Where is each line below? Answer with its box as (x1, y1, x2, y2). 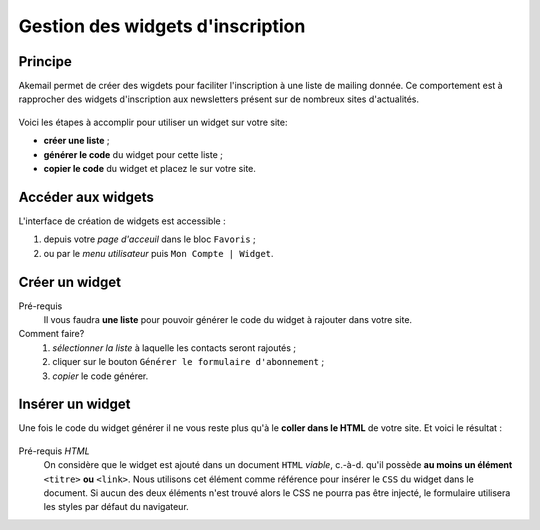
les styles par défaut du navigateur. (43, 501, 189, 513)
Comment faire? (18, 328, 85, 340)
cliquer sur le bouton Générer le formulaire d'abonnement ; (52, 356, 325, 368)
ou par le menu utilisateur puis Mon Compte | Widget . (43, 247, 274, 259)
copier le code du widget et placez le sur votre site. (43, 163, 257, 175)
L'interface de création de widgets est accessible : (18, 215, 226, 227)
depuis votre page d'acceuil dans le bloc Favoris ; (43, 233, 257, 245)
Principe (18, 53, 72, 70)
